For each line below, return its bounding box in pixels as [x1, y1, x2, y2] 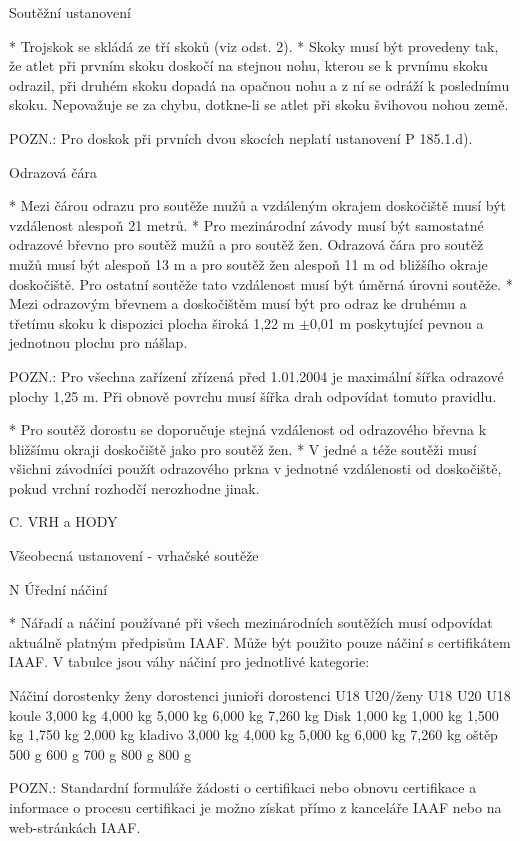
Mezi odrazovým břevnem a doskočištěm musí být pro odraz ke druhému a [9, 293, 467, 314]
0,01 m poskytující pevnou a [309, 312, 484, 333]
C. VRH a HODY [9, 511, 118, 532]
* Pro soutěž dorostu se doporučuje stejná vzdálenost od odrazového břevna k [9, 419, 487, 440]
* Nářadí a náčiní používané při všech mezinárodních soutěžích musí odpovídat [9, 612, 493, 633]
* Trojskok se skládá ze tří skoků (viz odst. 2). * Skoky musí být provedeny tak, [9, 35, 499, 56]
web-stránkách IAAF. [9, 816, 141, 837]
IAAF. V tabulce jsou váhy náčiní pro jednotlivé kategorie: [9, 651, 370, 672]
